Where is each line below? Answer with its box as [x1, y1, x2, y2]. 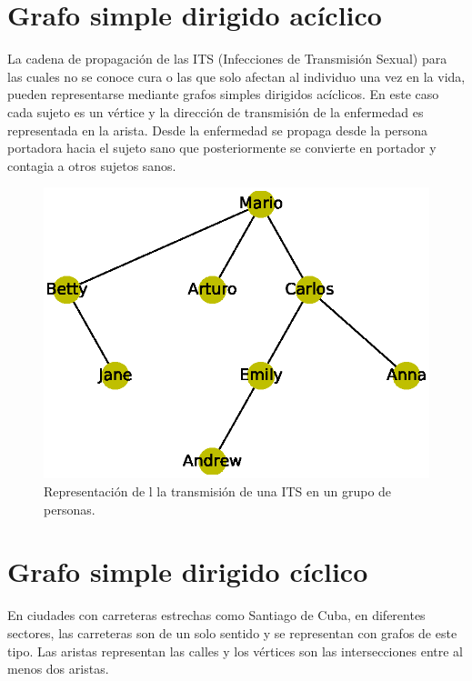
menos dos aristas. [7, 659, 109, 678]
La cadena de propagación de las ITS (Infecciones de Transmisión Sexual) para [7, 49, 447, 68]
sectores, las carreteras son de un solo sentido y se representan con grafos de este [7, 623, 457, 642]
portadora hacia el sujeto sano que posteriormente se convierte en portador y [7, 138, 437, 157]
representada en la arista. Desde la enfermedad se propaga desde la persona [7, 120, 428, 139]
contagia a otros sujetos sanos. [7, 155, 176, 175]
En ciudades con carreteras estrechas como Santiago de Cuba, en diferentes [7, 606, 426, 625]
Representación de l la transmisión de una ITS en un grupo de [44, 482, 392, 501]
